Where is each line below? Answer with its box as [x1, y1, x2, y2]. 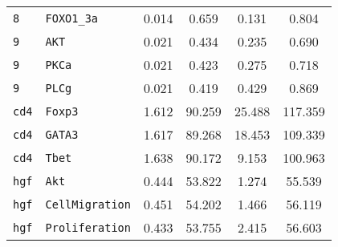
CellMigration [45, 197, 131, 211]
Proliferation [45, 221, 131, 234]
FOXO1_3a [45, 11, 99, 25]
